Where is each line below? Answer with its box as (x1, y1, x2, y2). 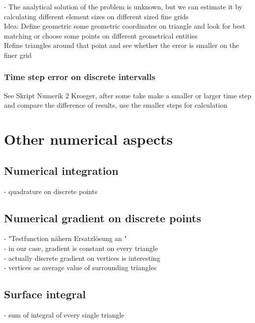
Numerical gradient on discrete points (4, 210, 201, 225)
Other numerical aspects (4, 129, 173, 149)
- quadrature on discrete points (4, 186, 97, 196)
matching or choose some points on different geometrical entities (4, 30, 198, 40)
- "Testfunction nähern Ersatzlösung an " (4, 233, 127, 243)
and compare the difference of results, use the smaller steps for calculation (4, 100, 227, 110)
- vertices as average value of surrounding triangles (4, 262, 157, 273)
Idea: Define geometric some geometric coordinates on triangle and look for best (4, 21, 246, 31)
